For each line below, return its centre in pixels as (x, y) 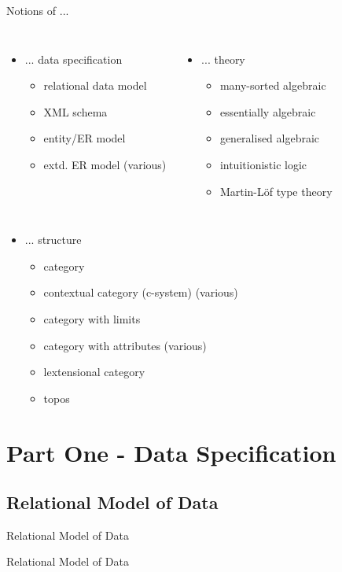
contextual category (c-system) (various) (141, 292)
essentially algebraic (268, 111)
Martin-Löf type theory (276, 191)
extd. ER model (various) (105, 164)
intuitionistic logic (263, 164)
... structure (53, 240)
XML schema (75, 111)
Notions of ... (38, 10)
